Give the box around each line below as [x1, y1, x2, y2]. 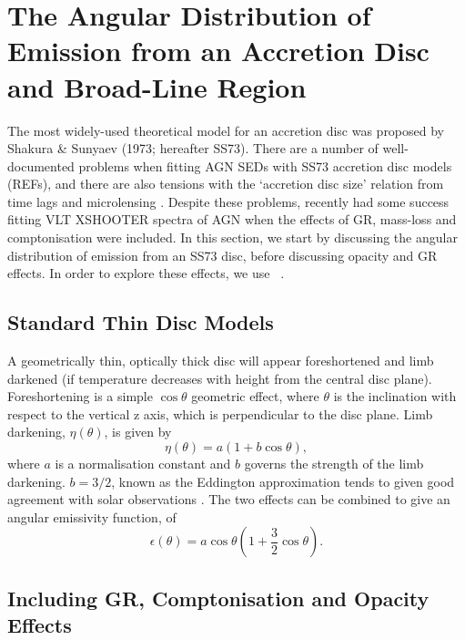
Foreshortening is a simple [7, 387, 153, 406]
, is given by [104, 422, 172, 441]
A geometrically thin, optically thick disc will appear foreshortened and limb [7, 351, 434, 370]
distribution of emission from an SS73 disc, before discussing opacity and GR [7, 245, 438, 264]
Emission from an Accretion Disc [7, 32, 430, 69]
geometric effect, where [191, 387, 319, 406]
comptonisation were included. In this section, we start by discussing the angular [7, 228, 458, 247]
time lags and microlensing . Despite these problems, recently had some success [7, 191, 450, 211]
